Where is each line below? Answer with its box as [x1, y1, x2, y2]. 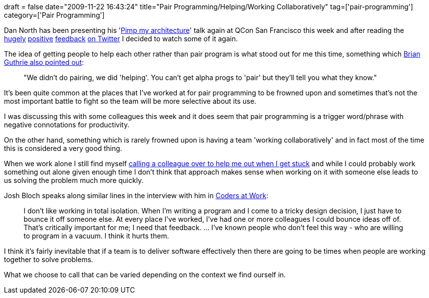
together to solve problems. [4, 255, 93, 264]
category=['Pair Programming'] [4, 11, 105, 19]
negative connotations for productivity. [4, 120, 129, 129]
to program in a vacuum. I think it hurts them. [24, 232, 169, 240]
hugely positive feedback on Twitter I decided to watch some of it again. [4, 34, 238, 43]
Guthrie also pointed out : [4, 58, 84, 66]
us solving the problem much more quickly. [4, 176, 144, 184]
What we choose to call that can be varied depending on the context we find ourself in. [4, 270, 286, 279]
